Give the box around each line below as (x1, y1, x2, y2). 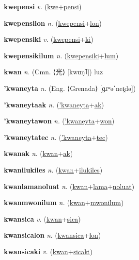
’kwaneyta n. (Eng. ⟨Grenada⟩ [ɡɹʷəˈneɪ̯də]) (4, 83, 136, 93)
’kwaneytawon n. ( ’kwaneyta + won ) (4, 116, 115, 126)
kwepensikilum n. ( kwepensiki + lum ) (4, 50, 119, 60)
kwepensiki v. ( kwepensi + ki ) (4, 34, 93, 44)
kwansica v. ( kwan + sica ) (4, 213, 81, 224)
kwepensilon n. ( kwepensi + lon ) (4, 17, 102, 28)
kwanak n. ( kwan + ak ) (4, 148, 73, 158)
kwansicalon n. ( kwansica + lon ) (4, 230, 101, 240)
